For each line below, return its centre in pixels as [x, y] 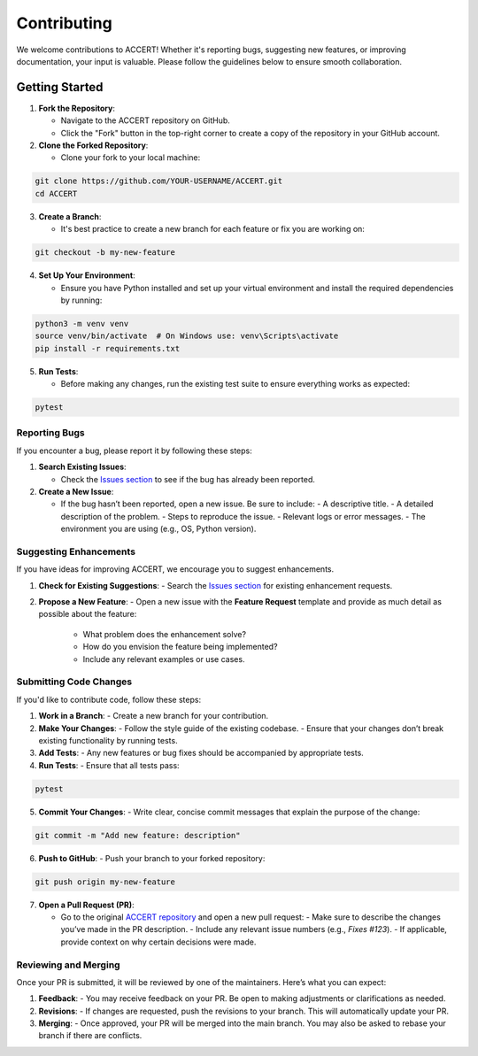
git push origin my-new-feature [105, 882]
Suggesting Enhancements [76, 551]
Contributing [64, 23]
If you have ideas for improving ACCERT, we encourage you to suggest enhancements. [175, 569]
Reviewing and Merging [68, 965]
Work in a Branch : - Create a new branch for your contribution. [154, 716]
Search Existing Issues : [83, 467]
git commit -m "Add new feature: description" [138, 835]
